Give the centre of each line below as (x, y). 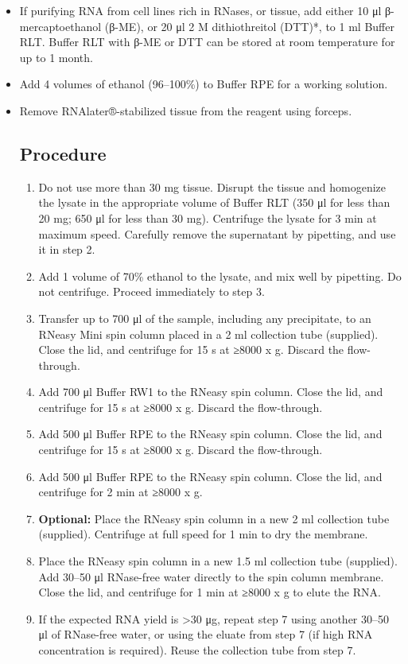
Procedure (63, 153)
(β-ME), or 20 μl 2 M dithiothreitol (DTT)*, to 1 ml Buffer (249, 26)
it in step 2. (67, 249)
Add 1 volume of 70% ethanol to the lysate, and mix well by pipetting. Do (220, 276)
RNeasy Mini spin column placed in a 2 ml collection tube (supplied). (208, 334)
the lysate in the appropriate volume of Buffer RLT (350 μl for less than (214, 202)
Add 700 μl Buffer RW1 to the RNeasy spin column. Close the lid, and (211, 392)
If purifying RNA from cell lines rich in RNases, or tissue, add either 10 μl (200, 10)
